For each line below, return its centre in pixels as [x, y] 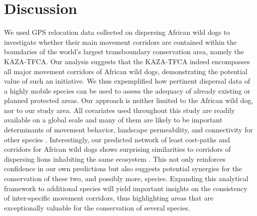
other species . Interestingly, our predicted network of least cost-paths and [117, 139]
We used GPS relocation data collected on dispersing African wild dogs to [117, 32]
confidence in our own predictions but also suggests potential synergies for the [123, 168]
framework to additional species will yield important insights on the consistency [126, 188]
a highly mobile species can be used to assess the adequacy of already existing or [127, 90]
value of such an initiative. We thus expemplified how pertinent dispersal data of [127, 81]
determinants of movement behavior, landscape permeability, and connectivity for [128, 130]
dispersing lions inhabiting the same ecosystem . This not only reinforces [115, 159]
